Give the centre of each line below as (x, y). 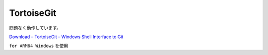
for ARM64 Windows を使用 (39, 46)
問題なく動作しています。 (35, 28)
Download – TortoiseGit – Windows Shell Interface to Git (66, 37)
